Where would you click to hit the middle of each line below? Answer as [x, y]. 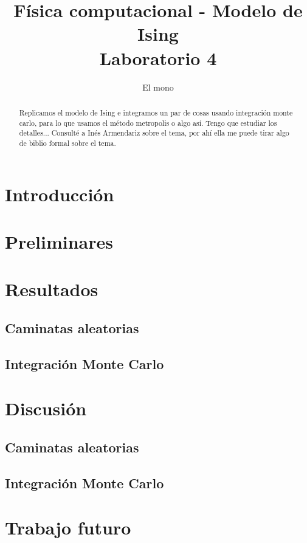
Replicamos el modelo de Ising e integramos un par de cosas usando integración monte [156, 112]
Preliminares [59, 241]
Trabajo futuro [68, 527]
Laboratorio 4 [158, 57]
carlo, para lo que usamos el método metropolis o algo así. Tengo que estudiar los [148, 123]
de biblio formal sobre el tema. [67, 143]
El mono [158, 87]
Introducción [60, 194]
